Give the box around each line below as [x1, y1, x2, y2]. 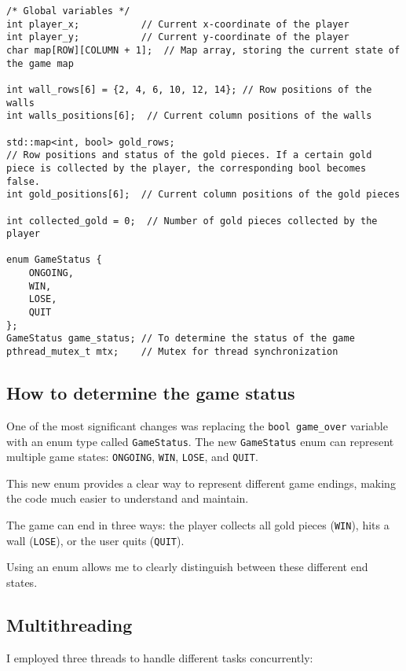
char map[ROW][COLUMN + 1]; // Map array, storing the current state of [6, 44, 401, 56]
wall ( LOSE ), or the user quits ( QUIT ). [6, 532, 185, 548]
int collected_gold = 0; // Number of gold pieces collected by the [6, 215, 378, 227]
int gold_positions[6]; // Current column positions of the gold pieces [6, 189, 401, 201]
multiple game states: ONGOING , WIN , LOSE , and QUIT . [6, 448, 258, 465]
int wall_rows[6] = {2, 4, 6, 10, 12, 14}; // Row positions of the [6, 83, 372, 95]
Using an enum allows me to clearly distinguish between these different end [6, 559, 368, 575]
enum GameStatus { [6, 254, 102, 266]
